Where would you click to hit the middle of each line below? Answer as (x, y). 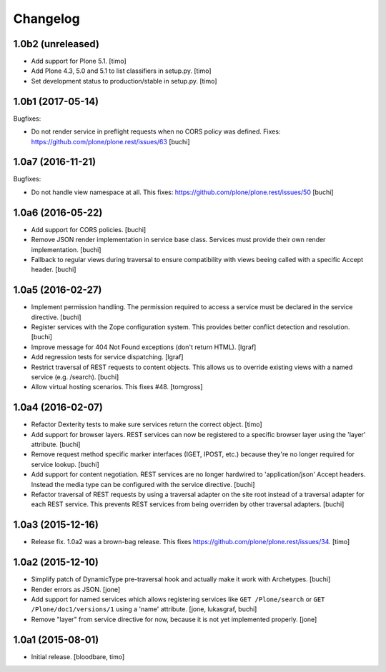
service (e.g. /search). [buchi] (75, 377)
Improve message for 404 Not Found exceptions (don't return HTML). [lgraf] (144, 347)
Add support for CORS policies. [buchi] (89, 229)
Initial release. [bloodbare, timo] (78, 656)
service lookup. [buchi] (65, 464)
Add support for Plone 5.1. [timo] (79, 61)
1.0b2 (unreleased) (56, 44)
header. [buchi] (54, 270)
